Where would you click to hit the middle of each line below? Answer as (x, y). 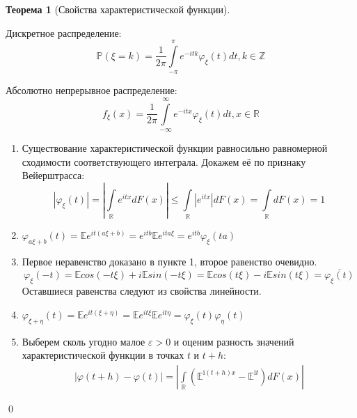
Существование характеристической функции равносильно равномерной (175, 148)
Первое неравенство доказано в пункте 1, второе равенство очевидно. (169, 261)
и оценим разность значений (234, 341)
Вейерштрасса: (53, 175)
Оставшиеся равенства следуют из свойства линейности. (142, 291)
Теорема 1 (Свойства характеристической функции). (118, 9)
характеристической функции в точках (103, 355)
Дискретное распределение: (64, 32)
